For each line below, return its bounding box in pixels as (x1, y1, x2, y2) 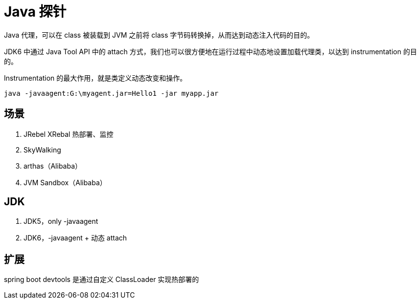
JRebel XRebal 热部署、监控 (23, 130, 114, 138)
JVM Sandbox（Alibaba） (23, 178, 107, 187)
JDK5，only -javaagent (23, 217, 98, 226)
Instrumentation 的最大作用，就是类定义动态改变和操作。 (4, 73, 187, 82)
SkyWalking (23, 145, 61, 154)
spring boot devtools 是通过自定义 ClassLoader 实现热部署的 (4, 275, 199, 284)
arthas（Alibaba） (23, 161, 82, 170)
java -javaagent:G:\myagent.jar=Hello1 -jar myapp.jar (4, 89, 219, 97)
